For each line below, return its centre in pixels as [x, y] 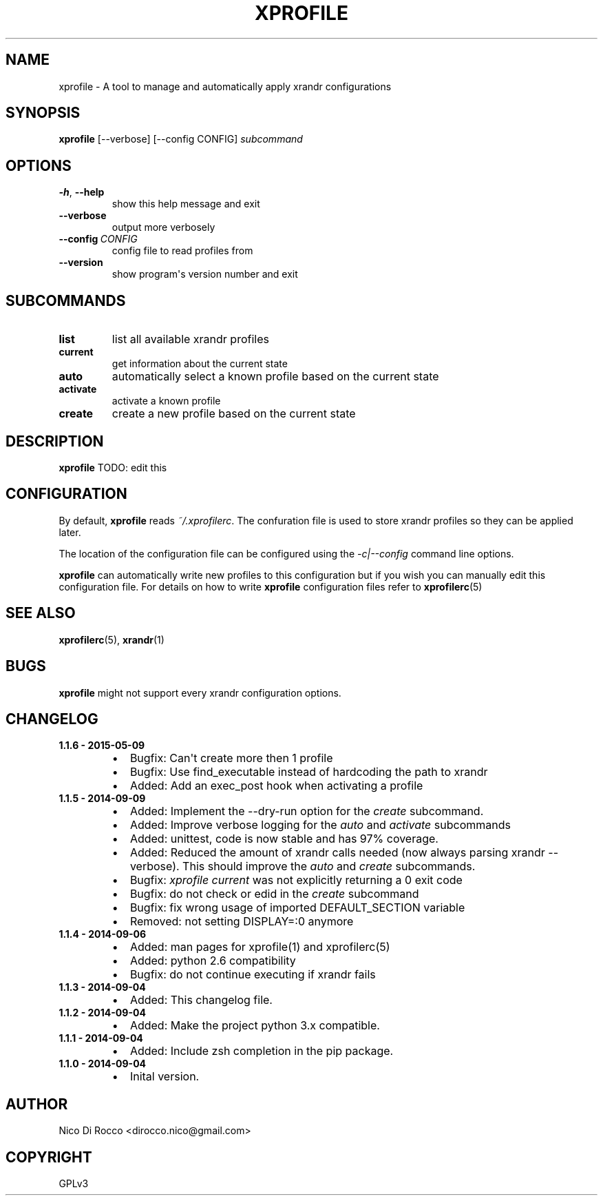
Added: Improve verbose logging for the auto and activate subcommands [320, 825]
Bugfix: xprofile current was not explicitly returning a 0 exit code [296, 880]
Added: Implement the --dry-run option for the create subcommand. [307, 811]
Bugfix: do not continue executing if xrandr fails [253, 975]
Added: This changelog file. [201, 1000]
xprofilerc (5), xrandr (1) [112, 639]
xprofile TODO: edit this [113, 467]
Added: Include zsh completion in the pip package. [262, 1051]
